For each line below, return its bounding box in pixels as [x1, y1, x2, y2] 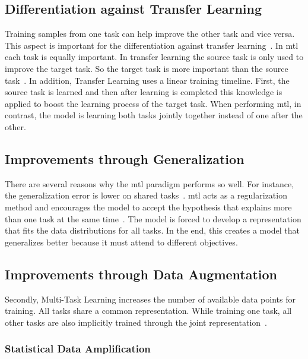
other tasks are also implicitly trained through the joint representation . [5, 316, 267, 328]
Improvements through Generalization [5, 149, 245, 168]
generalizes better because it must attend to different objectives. [5, 235, 238, 248]
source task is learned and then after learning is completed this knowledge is [5, 86, 282, 98]
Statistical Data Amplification [5, 341, 151, 356]
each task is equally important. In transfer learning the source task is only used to [5, 51, 304, 63]
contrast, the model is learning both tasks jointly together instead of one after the [5, 109, 303, 121]
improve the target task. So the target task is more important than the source [5, 62, 288, 74]
